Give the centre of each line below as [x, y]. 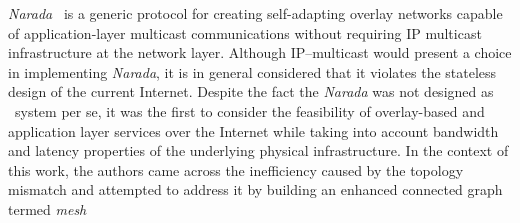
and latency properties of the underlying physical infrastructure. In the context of [258, 150]
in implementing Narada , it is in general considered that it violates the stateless [252, 71]
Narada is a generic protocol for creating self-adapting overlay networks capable [255, 13]
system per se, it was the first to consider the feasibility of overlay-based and [249, 110]
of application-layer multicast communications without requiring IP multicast [245, 32]
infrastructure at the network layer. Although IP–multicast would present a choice [260, 52]
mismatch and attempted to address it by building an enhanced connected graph [255, 189]
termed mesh [47, 208]
